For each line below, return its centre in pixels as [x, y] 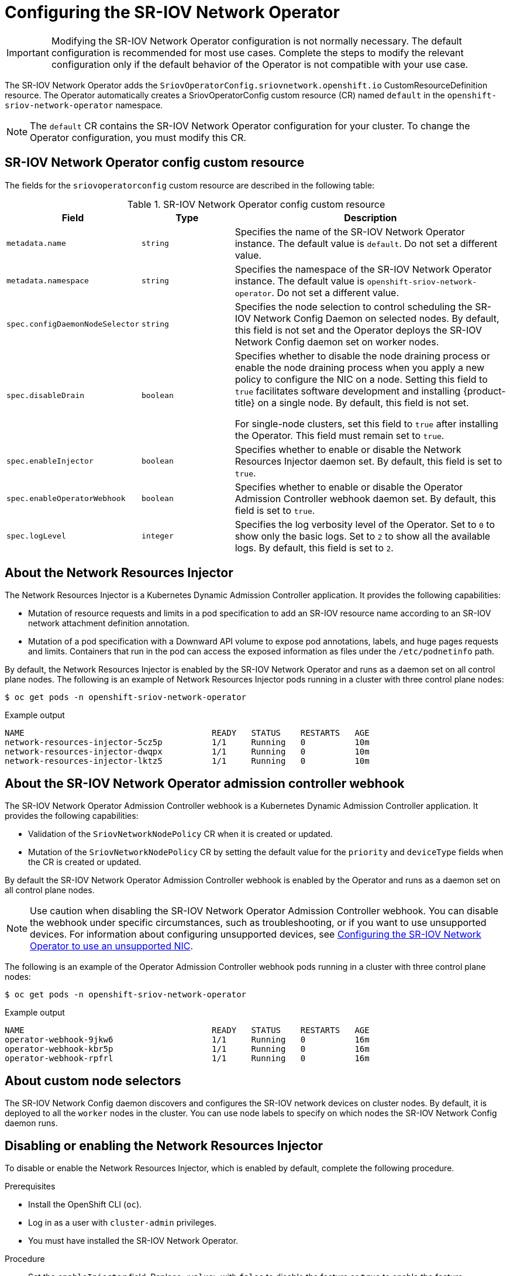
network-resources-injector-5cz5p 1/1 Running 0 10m [187, 742]
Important [28, 52]
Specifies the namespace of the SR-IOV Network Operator [363, 269]
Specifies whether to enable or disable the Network [348, 449]
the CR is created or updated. [85, 862]
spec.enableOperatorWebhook [66, 499]
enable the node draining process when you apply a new [360, 367]
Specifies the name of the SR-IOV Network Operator [350, 231]
